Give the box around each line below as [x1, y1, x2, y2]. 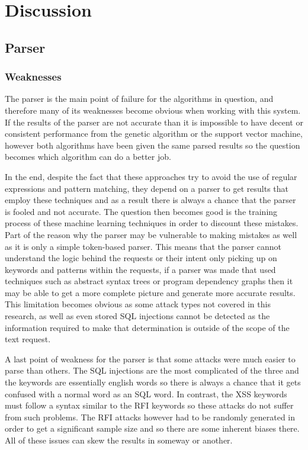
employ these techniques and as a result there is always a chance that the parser [5, 194, 296, 206]
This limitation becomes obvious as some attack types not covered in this [5, 298, 271, 310]
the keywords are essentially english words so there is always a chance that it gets [5, 376, 301, 388]
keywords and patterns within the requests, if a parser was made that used [5, 263, 276, 275]
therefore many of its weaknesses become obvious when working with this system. [5, 104, 301, 116]
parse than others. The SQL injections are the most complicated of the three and [5, 364, 299, 377]
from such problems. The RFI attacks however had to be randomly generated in [5, 410, 296, 423]
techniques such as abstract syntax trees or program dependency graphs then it [5, 275, 293, 287]
